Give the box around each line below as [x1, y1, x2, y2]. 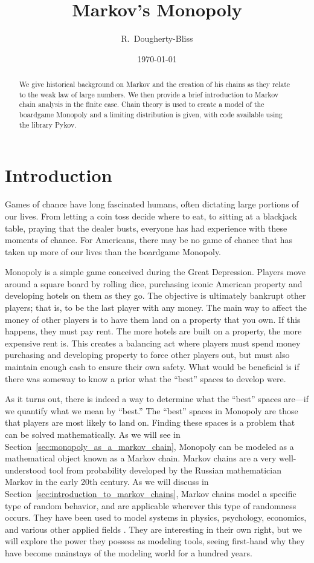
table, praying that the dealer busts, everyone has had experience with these [5, 221, 287, 234]
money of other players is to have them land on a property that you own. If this [5, 313, 301, 325]
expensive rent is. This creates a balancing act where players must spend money [5, 336, 301, 349]
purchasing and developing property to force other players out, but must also [5, 348, 290, 361]
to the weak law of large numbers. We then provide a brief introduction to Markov [19, 89, 279, 99]
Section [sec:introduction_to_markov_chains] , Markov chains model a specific [5, 487, 296, 500]
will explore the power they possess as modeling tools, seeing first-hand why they [5, 535, 305, 547]
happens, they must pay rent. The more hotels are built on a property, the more [5, 325, 302, 337]
